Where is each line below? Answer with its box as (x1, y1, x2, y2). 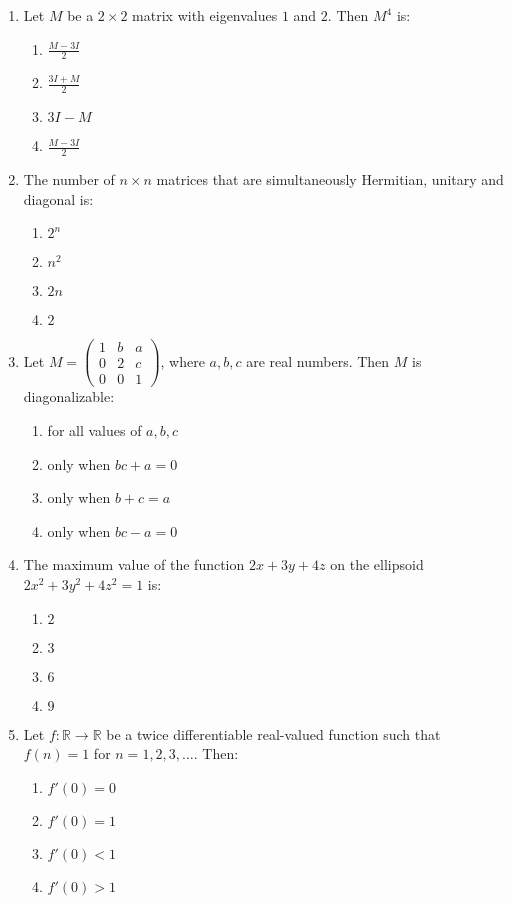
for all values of (47, 420, 142, 441)
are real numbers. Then (246, 350, 390, 371)
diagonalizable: (23, 386, 115, 407)
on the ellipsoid (330, 554, 424, 575)
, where (160, 350, 205, 371)
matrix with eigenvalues (132, 5, 278, 25)
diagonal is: (23, 188, 94, 209)
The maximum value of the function (23, 554, 245, 575)
